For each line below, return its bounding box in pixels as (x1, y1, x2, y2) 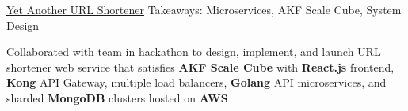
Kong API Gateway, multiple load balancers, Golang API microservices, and (6, 74, 387, 91)
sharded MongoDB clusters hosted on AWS (6, 89, 228, 105)
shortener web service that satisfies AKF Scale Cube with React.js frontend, (6, 58, 395, 75)
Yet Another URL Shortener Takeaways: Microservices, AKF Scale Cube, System (6, 2, 402, 17)
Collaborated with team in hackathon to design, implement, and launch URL (6, 43, 381, 60)
